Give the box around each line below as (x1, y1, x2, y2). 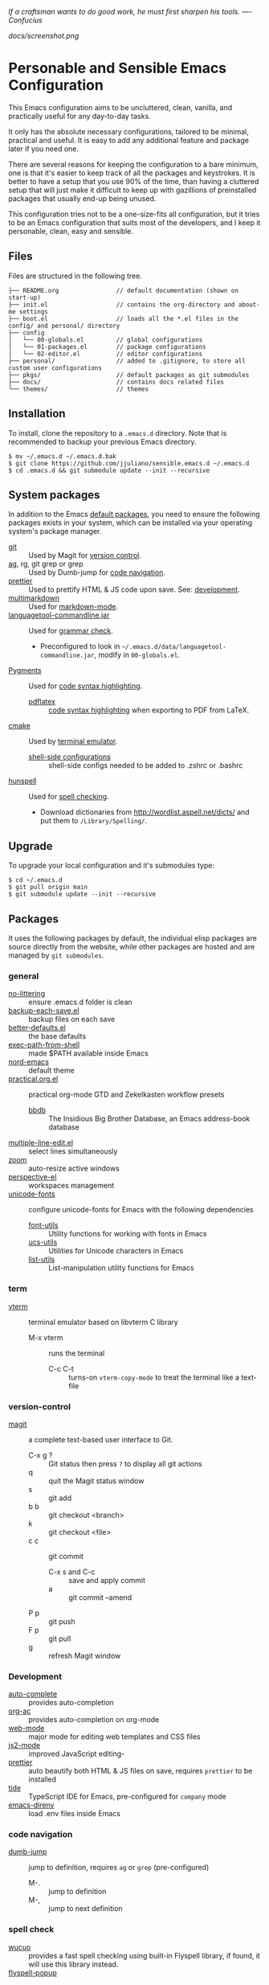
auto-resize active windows (28, 1163, 120, 1173)
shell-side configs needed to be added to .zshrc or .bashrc (48, 761, 243, 770)
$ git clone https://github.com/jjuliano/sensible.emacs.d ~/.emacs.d (8, 459, 250, 467)
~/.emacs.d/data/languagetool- (121, 643, 226, 651)
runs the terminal (48, 1348, 105, 1358)
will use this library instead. (28, 1959, 119, 1969)
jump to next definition (48, 1904, 123, 1913)
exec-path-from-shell (8, 1040, 80, 1050)
